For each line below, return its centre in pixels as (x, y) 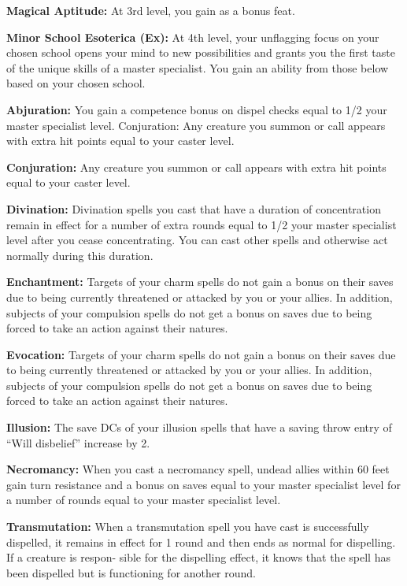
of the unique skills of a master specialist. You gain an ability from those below (198, 67)
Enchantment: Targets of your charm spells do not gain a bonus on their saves (200, 282)
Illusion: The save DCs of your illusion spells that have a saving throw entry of (199, 427)
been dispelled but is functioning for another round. (131, 572)
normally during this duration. (80, 255)
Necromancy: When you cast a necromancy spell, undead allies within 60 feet (198, 469)
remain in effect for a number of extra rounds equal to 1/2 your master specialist (202, 224)
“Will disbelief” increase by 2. (78, 442)
